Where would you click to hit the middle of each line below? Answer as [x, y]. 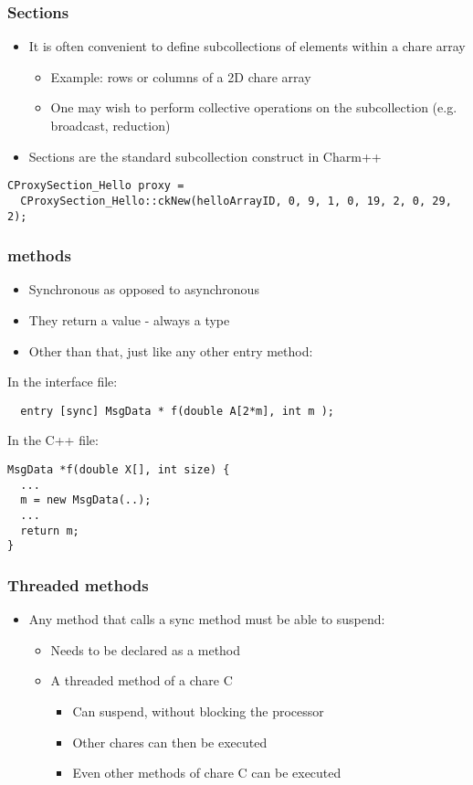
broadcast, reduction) [110, 125]
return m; [50, 530]
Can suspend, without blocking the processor [198, 711]
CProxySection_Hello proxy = [96, 186]
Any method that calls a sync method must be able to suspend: [207, 619]
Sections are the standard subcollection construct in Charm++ [205, 156]
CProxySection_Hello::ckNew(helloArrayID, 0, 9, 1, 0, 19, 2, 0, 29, [236, 201]
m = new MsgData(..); [86, 500]
